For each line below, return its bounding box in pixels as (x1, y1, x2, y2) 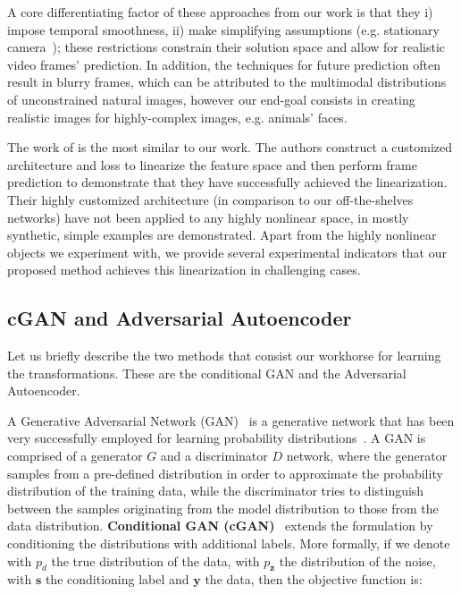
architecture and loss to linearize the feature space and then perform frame (7, 155, 417, 174)
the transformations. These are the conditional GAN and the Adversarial (7, 363, 407, 382)
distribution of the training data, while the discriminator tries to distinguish (7, 481, 424, 500)
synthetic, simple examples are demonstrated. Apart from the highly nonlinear (7, 225, 437, 244)
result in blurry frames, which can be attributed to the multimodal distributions (7, 72, 447, 91)
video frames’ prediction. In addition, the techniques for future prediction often (7, 55, 440, 73)
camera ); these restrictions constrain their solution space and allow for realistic (7, 38, 446, 56)
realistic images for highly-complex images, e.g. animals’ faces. (7, 107, 348, 126)
